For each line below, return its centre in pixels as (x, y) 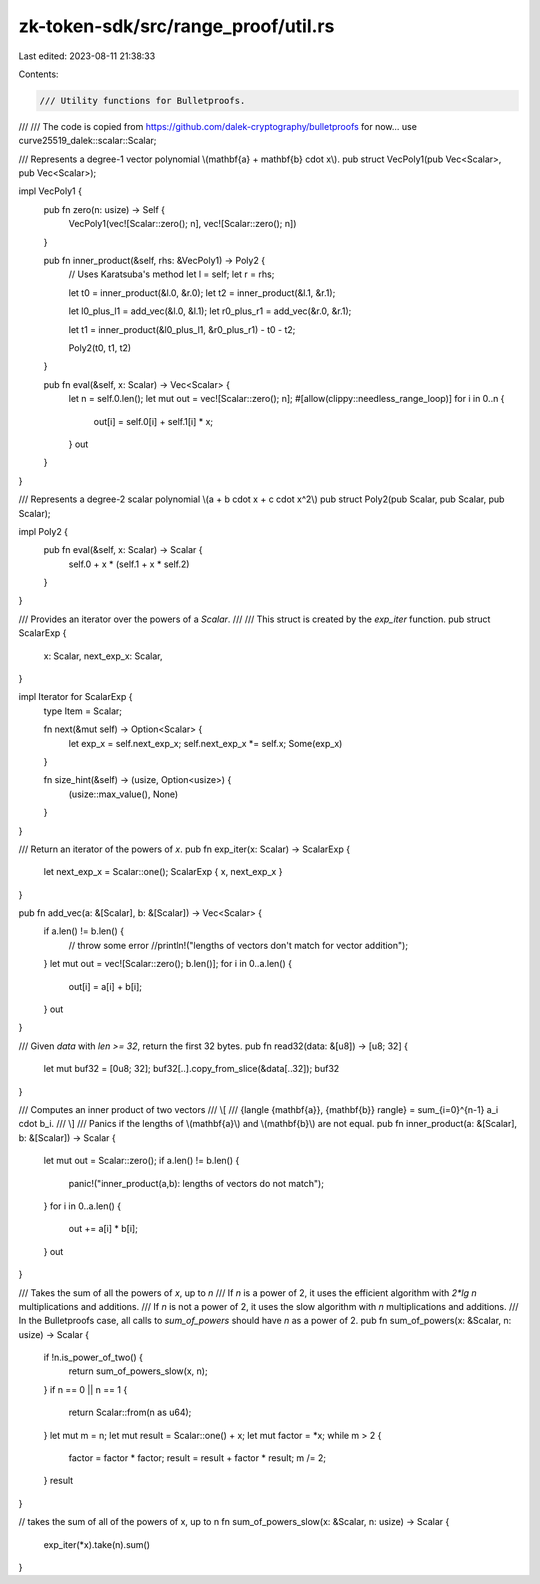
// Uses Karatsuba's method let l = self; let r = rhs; (171, 274)
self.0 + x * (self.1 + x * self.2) (129, 564)
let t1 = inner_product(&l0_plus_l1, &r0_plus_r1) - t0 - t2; (182, 329)
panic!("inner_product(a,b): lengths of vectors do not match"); (196, 1183)
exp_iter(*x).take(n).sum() (96, 1544)
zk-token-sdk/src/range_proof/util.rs (176, 26)
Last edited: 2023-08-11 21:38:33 (87, 56)
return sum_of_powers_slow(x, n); (138, 1371)
